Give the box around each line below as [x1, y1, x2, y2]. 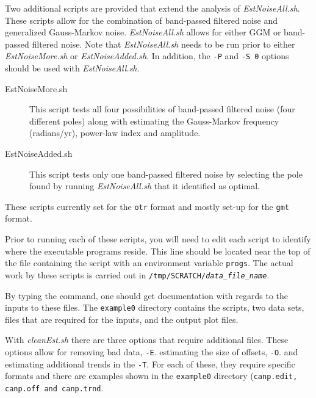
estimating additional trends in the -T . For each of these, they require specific [5, 357, 295, 370]
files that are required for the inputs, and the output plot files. [5, 313, 239, 325]
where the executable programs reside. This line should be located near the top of [5, 244, 311, 257]
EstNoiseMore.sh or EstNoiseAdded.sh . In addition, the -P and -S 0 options [5, 49, 289, 62]
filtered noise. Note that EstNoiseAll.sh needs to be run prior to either [32, 37, 295, 50]
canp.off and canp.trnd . [5, 381, 104, 394]
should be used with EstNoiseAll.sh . [5, 62, 140, 74]
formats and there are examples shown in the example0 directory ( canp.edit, [5, 369, 298, 382]
